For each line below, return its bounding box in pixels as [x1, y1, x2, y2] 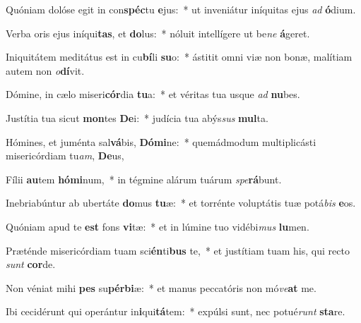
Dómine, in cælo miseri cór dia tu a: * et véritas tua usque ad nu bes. [6, 87, 300, 102]
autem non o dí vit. [6, 63, 85, 78]
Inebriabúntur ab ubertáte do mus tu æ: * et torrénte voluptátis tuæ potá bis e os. [6, 195, 356, 210]
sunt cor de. [6, 257, 56, 272]
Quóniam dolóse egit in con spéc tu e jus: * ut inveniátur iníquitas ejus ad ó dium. [6, 2, 356, 16]
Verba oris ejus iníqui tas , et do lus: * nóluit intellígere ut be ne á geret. [6, 25, 310, 40]
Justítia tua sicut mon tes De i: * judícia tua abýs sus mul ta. [6, 110, 268, 125]
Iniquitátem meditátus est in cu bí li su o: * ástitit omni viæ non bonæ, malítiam [6, 49, 353, 64]
